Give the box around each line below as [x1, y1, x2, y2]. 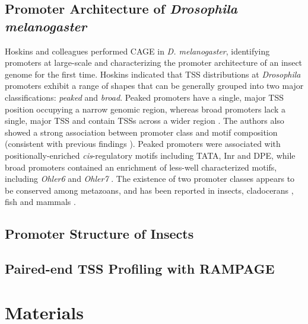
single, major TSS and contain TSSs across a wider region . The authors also [5, 114, 284, 127]
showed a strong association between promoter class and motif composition [5, 126, 278, 138]
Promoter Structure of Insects [5, 224, 194, 243]
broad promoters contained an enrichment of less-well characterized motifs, [5, 161, 277, 173]
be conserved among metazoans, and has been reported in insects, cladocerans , [5, 184, 294, 196]
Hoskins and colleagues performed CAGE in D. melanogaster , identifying [5, 44, 270, 57]
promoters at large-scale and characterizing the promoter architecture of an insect [5, 56, 303, 69]
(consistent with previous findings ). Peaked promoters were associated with [5, 137, 281, 150]
